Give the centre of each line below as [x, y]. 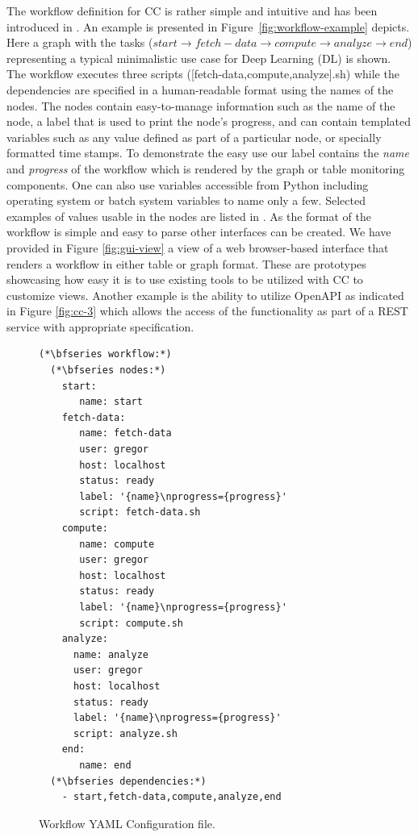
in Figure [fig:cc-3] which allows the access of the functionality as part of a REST [207, 311]
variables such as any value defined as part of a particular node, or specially [194, 137]
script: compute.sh [131, 623]
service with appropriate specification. [100, 326]
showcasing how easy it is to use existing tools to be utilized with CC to [185, 279]
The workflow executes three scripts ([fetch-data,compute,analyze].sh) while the [203, 74]
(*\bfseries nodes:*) [108, 371]
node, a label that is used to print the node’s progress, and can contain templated [209, 121]
